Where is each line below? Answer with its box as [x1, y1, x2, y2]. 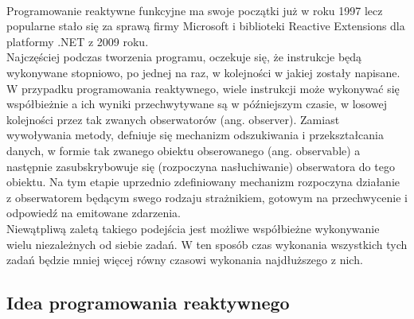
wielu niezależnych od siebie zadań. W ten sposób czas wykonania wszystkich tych [6, 235, 408, 252]
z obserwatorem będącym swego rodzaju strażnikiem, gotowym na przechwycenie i [6, 189, 408, 205]
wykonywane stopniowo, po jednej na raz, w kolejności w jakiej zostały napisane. [6, 64, 400, 80]
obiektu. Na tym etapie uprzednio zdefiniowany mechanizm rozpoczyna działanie [6, 173, 400, 190]
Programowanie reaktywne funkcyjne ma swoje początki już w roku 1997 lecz [6, 2, 383, 18]
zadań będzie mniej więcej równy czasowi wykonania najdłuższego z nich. [6, 251, 363, 268]
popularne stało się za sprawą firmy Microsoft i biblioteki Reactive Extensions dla [6, 18, 405, 34]
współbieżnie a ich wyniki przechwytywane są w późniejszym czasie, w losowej [6, 95, 387, 112]
